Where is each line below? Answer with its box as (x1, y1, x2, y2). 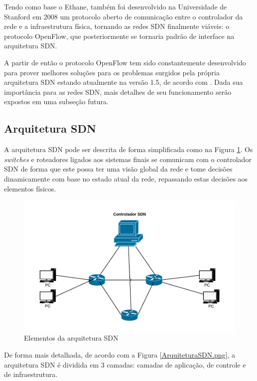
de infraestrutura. (4, 369, 58, 380)
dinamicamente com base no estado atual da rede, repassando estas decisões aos (4, 173, 248, 184)
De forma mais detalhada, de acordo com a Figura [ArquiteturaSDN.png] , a (4, 349, 236, 360)
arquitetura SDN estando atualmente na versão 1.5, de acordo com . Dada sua (4, 77, 243, 87)
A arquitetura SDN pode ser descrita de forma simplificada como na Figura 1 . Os (4, 144, 253, 155)
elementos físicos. (4, 183, 56, 193)
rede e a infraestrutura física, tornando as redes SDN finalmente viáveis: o (4, 21, 230, 31)
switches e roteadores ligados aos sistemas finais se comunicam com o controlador (4, 154, 252, 164)
